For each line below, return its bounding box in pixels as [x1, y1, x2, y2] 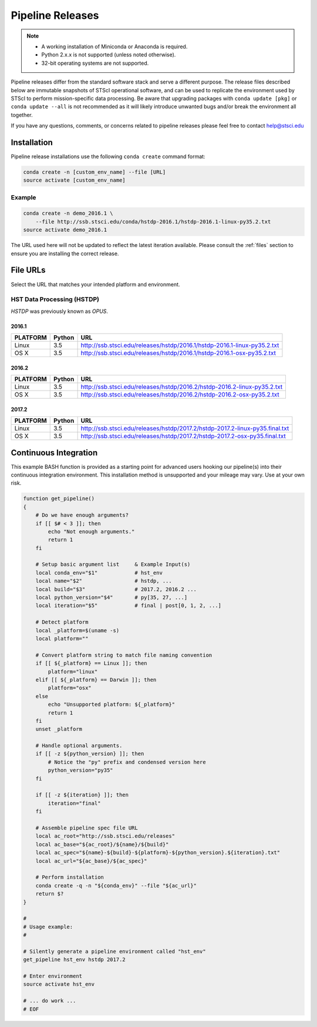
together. [11, 111, 33, 118]
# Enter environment [23, 973, 82, 979]
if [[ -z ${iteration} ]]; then [35, 792, 129, 798]
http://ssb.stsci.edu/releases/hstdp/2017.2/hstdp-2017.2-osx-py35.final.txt [80, 432, 286, 441]
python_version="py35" [48, 767, 114, 773]
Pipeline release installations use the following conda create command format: [11, 153, 205, 160]
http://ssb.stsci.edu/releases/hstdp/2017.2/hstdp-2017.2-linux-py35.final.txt [80, 424, 289, 432]
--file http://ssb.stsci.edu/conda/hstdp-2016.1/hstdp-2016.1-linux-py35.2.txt [35, 218, 271, 225]
